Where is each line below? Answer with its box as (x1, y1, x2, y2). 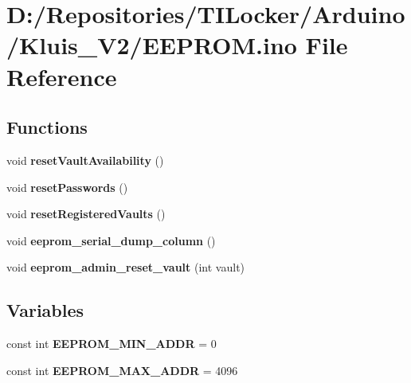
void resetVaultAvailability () (6, 151, 164, 168)
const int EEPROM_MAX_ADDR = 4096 (6, 362, 238, 378)
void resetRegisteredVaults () (6, 205, 166, 222)
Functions (6, 115, 88, 139)
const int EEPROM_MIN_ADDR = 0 (6, 335, 217, 352)
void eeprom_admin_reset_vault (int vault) (6, 259, 245, 276)
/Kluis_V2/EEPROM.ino (6, 29, 297, 61)
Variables (6, 298, 84, 322)
